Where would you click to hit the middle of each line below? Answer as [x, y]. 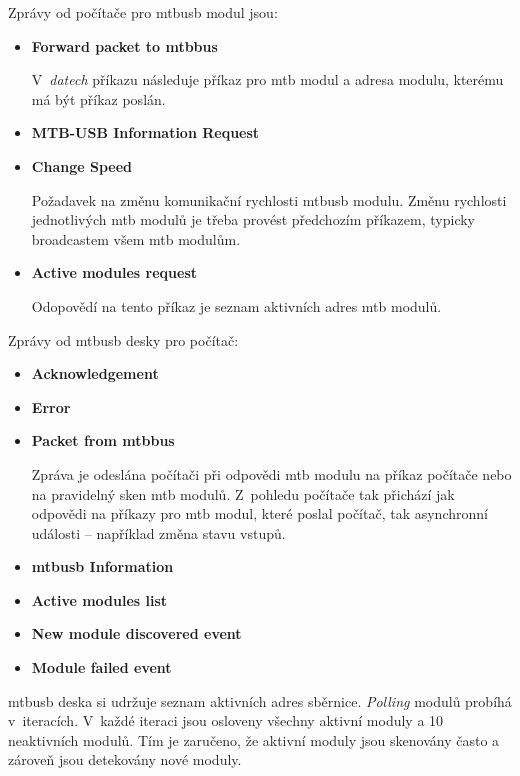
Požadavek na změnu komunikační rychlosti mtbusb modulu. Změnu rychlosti [269, 199]
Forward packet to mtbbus [124, 45]
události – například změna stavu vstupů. [158, 532]
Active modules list [99, 599]
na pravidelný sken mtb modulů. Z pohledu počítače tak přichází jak [243, 493]
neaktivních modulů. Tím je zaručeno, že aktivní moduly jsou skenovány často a [254, 739]
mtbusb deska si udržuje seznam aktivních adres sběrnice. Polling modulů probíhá [260, 700]
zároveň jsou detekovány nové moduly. [125, 759]
